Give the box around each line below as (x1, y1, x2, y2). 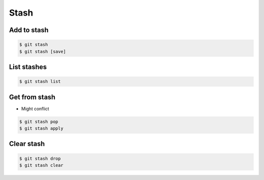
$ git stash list (19, 79, 61, 84)
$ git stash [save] (19, 49, 66, 54)
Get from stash (9, 93, 56, 101)
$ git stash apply (19, 126, 64, 131)
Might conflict (21, 105, 49, 112)
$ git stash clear (19, 162, 64, 168)
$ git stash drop (19, 156, 61, 161)
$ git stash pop (19, 119, 59, 124)
